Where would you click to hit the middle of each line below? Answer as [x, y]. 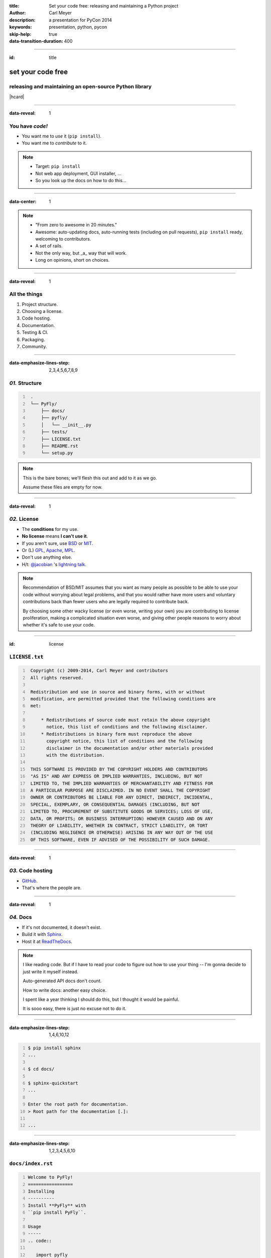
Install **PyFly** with [57, 1205]
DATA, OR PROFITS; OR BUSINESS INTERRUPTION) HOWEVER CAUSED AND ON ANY [122, 818]
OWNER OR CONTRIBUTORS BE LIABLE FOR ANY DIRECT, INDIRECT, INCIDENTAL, [122, 797]
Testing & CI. [35, 333]
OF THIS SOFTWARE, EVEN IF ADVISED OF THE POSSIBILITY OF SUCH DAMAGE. [120, 840]
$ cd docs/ [41, 1069]
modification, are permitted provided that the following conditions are [123, 699]
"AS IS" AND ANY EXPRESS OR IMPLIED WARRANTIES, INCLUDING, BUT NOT [116, 776]
